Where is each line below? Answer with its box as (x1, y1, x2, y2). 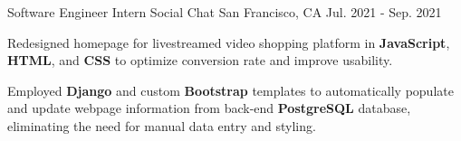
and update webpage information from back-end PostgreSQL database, (7, 99, 411, 117)
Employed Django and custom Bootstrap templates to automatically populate (7, 80, 454, 99)
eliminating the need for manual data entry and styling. (7, 116, 316, 135)
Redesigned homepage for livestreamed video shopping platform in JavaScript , (7, 33, 450, 52)
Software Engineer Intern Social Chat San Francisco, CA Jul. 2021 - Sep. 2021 (7, 3, 442, 21)
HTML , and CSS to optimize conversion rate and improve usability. (7, 51, 393, 70)
